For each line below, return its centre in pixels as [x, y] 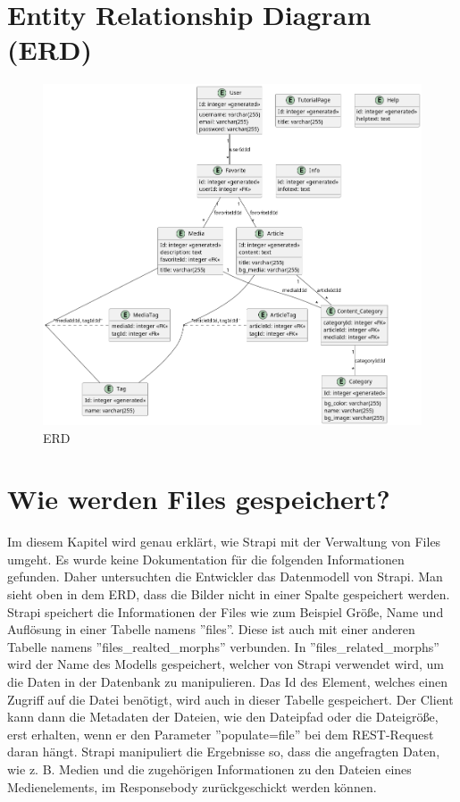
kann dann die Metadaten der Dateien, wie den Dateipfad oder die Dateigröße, [223, 717]
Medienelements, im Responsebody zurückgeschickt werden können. [192, 786]
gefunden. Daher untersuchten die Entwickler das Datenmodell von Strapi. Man [225, 576]
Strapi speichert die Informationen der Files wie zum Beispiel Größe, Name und [226, 611]
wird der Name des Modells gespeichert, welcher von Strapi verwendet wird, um [226, 664]
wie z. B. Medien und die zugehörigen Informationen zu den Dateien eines [209, 769]
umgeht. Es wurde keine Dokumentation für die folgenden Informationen [206, 559]
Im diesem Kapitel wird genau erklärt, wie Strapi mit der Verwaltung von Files [224, 542]
